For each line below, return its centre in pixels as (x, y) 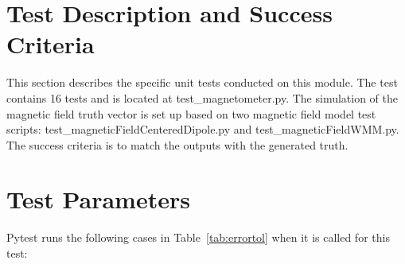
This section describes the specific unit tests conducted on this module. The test (202, 82)
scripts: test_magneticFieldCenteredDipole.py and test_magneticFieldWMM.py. (203, 129)
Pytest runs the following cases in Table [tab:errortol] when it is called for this (198, 237)
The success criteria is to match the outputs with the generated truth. (177, 144)
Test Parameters (98, 199)
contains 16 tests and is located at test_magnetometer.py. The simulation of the (202, 97)
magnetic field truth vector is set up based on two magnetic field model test (191, 113)
